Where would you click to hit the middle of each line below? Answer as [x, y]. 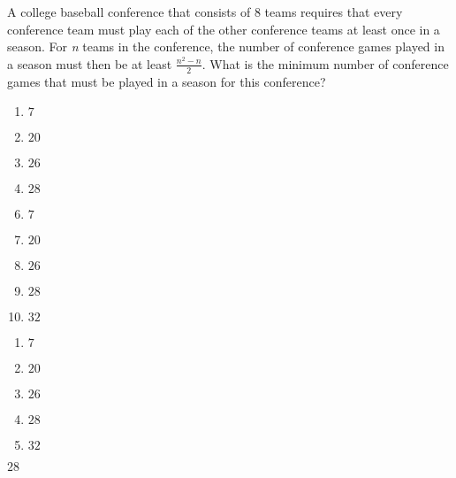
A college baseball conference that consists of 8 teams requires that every [205, 12]
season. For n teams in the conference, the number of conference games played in [226, 46]
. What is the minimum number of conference [325, 63]
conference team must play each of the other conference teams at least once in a [224, 29]
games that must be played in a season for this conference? [167, 81]
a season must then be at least [90, 63]
